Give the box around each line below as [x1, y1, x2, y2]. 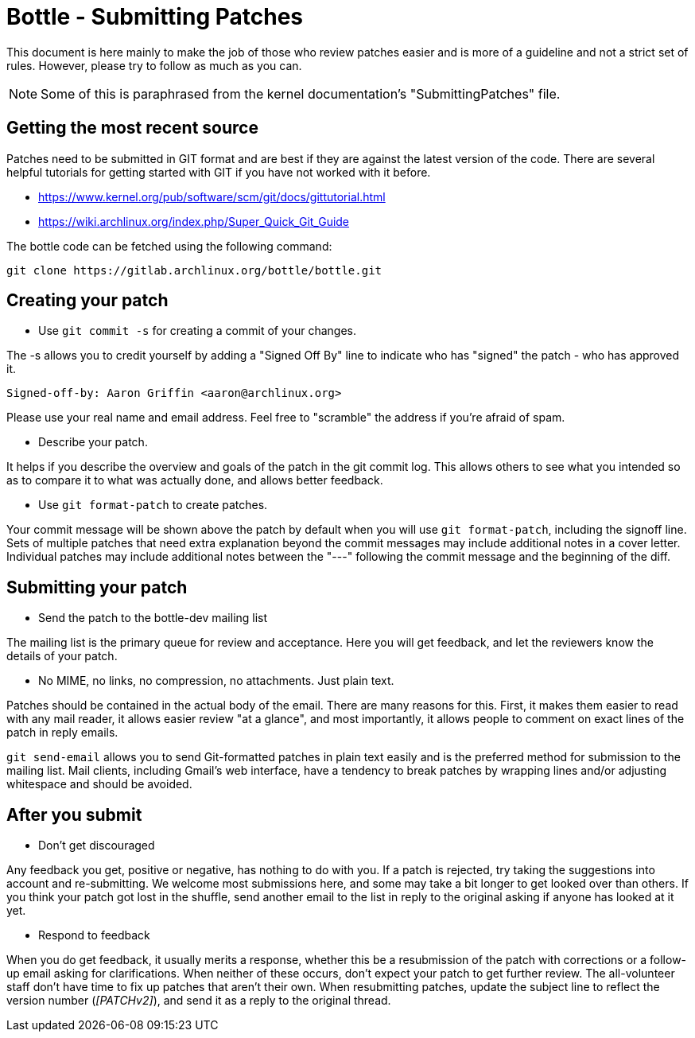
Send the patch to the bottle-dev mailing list [38, 611, 268, 625]
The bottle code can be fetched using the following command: [6, 239, 332, 253]
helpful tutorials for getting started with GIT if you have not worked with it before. [6, 165, 431, 179]
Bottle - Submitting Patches [6, 3, 303, 30]
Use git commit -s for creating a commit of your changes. [38, 324, 356, 338]
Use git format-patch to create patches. [38, 498, 268, 512]
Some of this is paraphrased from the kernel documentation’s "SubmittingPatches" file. [41, 85, 561, 102]
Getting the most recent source [6, 118, 258, 138]
